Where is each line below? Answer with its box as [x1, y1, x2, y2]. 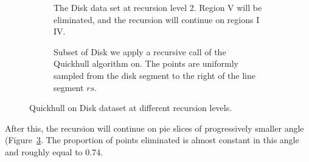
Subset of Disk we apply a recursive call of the [54, 45, 226, 58]
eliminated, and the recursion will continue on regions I [54, 13, 260, 25]
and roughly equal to [5, 145, 83, 158]
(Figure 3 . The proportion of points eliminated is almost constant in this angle [5, 133, 299, 146]
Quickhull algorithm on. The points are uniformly [54, 57, 238, 70]
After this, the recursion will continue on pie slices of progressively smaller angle [5, 121, 304, 134]
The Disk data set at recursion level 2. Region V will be [54, 1, 262, 13]
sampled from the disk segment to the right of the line [54, 69, 256, 81]
